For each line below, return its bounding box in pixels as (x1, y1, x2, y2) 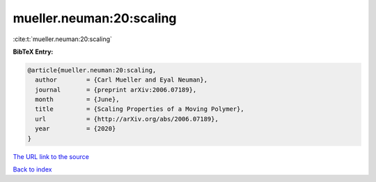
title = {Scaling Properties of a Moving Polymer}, (35, 105, 244, 113)
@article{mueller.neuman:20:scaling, (27, 66, 157, 74)
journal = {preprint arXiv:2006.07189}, (35, 86, 197, 93)
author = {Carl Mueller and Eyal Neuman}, (35, 76, 208, 84)
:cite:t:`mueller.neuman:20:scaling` (13, 35, 113, 43)
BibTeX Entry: (13, 47, 54, 56)
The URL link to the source (13, 152, 90, 160)
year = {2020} (35, 125, 116, 132)
